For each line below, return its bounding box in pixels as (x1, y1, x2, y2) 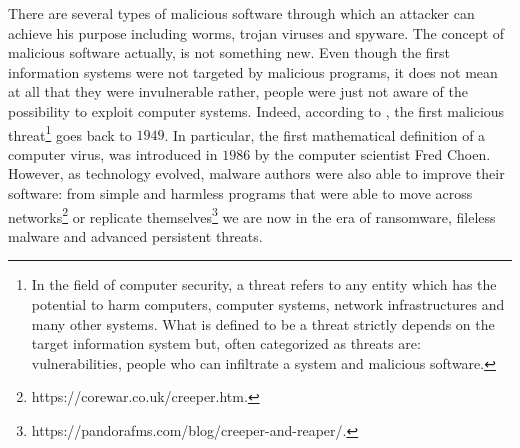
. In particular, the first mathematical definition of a (164, 124, 486, 145)
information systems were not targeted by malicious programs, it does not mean (8, 61, 498, 82)
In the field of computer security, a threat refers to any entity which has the (31, 274, 497, 295)
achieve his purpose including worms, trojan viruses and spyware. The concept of (8, 22, 505, 43)
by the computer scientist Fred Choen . (254, 143, 491, 164)
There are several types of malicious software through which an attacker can (8, 3, 475, 23)
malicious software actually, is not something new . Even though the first (8, 42, 451, 63)
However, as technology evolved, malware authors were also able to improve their (8, 163, 505, 184)
